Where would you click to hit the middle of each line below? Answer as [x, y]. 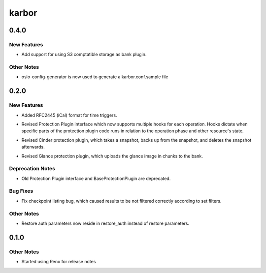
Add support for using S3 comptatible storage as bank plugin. [84, 55]
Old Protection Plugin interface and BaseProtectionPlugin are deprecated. [96, 178]
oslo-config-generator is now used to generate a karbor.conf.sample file [95, 77]
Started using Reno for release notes [59, 262]
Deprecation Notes [32, 169]
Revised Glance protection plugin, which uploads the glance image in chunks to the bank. [112, 156]
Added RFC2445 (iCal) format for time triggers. [69, 115]
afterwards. [33, 147]
